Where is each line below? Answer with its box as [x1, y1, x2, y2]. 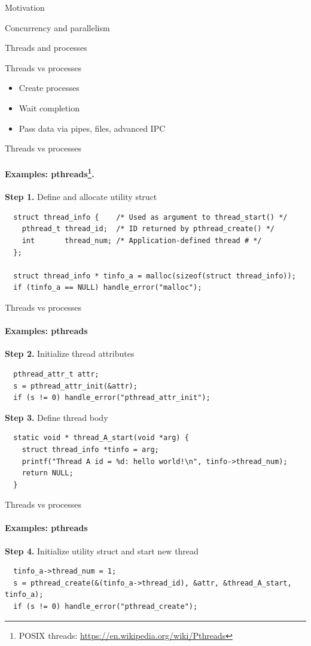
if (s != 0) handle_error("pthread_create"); [13, 602, 198, 611]
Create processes [19, 81, 80, 94]
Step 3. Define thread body [5, 411, 108, 423]
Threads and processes [5, 41, 87, 54]
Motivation [5, 1, 45, 13]
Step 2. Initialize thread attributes [5, 347, 135, 360]
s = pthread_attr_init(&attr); [13, 381, 138, 390]
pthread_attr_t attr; [13, 369, 99, 378]
